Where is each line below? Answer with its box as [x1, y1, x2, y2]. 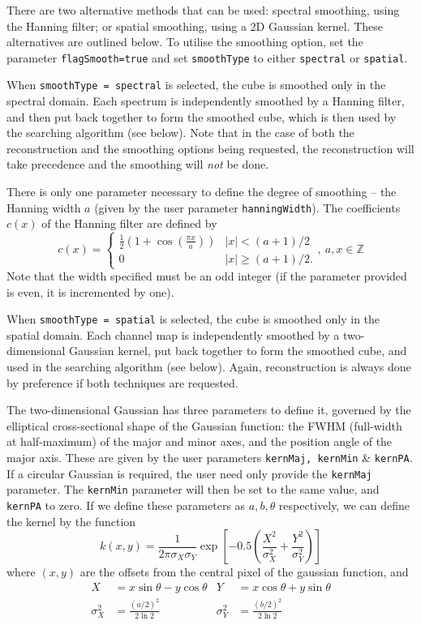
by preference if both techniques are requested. [6, 374, 238, 391]
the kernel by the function [6, 512, 136, 529]
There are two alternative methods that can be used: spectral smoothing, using [6, 2, 400, 18]
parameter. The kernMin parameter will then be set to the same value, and [6, 481, 380, 498]
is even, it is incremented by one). [6, 283, 174, 300]
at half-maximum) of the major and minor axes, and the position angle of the [6, 433, 393, 450]
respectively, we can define [278, 496, 410, 513]
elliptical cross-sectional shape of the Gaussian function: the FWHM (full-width [6, 417, 402, 434]
